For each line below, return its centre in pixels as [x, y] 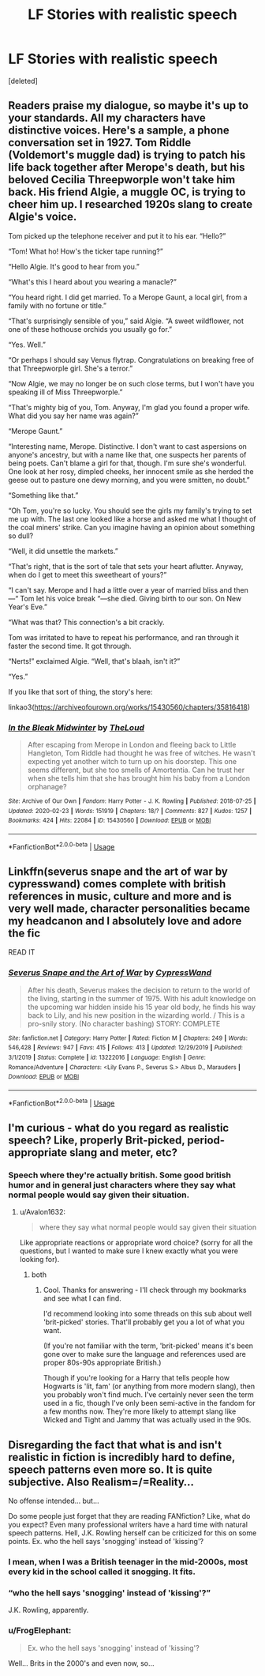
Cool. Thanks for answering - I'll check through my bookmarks [145, 1290]
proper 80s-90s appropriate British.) [102, 1363]
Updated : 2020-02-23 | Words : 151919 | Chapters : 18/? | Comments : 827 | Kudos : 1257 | [130, 811]
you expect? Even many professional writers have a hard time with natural [128, 1525]
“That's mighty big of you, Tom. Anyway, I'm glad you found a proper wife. [129, 407]
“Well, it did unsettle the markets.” [63, 551]
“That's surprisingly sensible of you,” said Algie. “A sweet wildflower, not [126, 321]
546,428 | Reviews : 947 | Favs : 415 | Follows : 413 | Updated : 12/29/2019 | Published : [125, 1048]
